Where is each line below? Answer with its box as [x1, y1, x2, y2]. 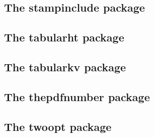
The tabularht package [4, 29, 124, 45]
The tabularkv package [4, 59, 126, 74]
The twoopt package [4, 118, 112, 134]
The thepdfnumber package [4, 88, 150, 104]
